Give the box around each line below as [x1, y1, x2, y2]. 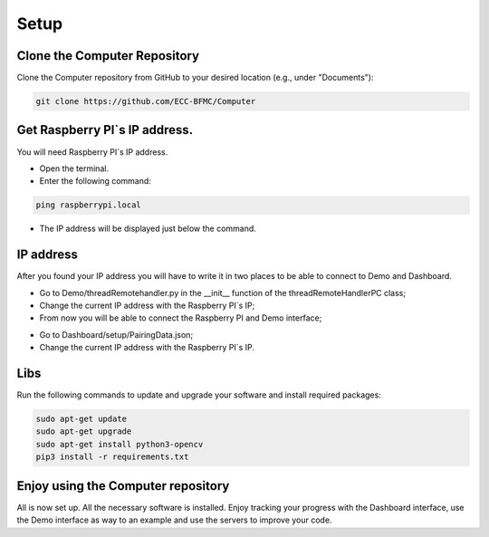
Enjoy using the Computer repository [16, 478, 230, 494]
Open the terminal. [39, 163, 109, 174]
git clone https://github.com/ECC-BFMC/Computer [35, 96, 256, 107]
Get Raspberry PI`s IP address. [16, 122, 194, 138]
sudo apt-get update [35, 414, 127, 425]
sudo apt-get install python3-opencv [35, 439, 204, 449]
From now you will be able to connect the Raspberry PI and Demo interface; [39, 312, 322, 323]
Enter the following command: [39, 176, 151, 187]
